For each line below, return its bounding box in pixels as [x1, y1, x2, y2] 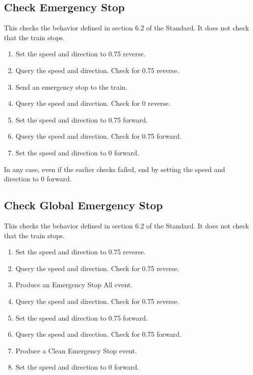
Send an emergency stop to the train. [15, 81, 127, 92]
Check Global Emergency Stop [4, 198, 163, 213]
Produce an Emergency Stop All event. [15, 279, 133, 290]
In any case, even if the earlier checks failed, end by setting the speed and [4, 164, 226, 174]
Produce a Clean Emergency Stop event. [15, 345, 137, 355]
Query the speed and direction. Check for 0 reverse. [15, 98, 171, 108]
